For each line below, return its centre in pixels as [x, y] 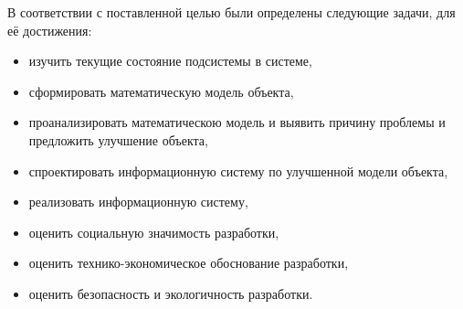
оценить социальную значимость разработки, [154, 232]
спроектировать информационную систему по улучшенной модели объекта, [238, 170]
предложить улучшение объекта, [118, 139]
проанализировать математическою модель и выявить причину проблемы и [237, 122]
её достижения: [50, 30]
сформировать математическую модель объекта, [161, 91]
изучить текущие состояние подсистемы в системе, [170, 61]
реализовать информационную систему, [138, 202]
